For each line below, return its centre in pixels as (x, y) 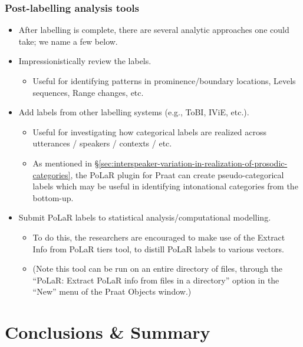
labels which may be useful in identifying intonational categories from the (165, 186)
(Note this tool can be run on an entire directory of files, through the (158, 268)
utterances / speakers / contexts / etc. (102, 143)
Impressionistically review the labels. (85, 61)
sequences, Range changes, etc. (88, 92)
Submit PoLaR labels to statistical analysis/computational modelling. (145, 217)
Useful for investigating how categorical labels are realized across (150, 131)
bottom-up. (53, 197)
